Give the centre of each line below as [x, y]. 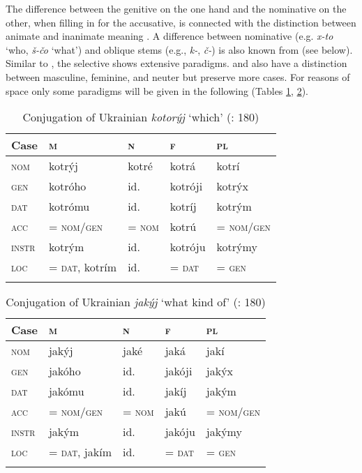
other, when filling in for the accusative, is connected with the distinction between [181, 22]
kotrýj [63, 166]
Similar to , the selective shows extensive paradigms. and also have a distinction [176, 63]
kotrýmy [237, 247]
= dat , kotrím [83, 267]
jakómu [66, 391]
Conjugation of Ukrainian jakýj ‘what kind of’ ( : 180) [136, 302]
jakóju [180, 432]
